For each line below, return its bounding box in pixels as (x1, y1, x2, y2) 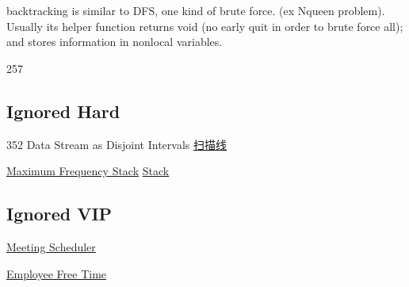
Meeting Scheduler (6, 238, 96, 254)
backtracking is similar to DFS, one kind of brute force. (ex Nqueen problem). (6, 2, 385, 18)
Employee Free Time (6, 265, 107, 281)
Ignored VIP (6, 201, 113, 226)
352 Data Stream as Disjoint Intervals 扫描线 (6, 136, 227, 152)
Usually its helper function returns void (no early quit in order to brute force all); (6, 17, 403, 34)
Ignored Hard (6, 98, 120, 123)
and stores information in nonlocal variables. (6, 33, 223, 50)
